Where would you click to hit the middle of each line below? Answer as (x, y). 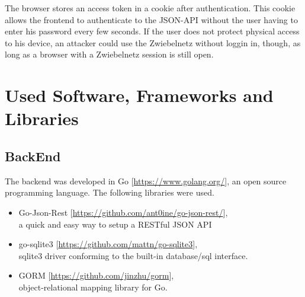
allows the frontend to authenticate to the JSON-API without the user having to (151, 19)
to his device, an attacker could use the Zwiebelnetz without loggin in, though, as (153, 42)
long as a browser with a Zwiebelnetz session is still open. (109, 54)
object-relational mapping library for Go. (93, 287)
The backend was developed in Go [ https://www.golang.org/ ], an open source (146, 181)
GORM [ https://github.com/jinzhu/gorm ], (96, 275)
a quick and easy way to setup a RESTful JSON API (115, 224)
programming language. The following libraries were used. (110, 192)
